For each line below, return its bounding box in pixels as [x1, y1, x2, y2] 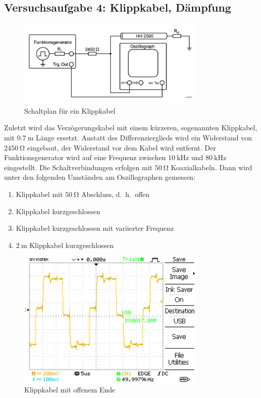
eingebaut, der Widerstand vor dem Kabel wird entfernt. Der [27, 142, 216, 153]
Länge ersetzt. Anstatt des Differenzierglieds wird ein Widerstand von [36, 132, 252, 143]
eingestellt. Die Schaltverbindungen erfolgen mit [4, 162, 152, 172]
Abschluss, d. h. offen [81, 189, 150, 200]
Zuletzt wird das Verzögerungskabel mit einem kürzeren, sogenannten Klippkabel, [4, 122, 257, 133]
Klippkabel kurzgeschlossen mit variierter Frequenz [16, 223, 174, 233]
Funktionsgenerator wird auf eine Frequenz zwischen [4, 152, 166, 163]
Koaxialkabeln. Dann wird [171, 162, 252, 172]
